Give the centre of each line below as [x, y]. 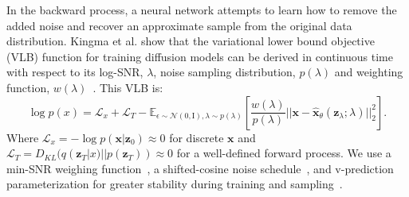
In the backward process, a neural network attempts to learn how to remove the [202, 10]
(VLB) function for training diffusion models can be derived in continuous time [200, 56]
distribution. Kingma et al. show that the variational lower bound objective [191, 41]
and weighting [369, 72]
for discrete [197, 137]
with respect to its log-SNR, [75, 72]
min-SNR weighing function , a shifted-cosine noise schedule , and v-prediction [200, 168]
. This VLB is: [128, 87]
